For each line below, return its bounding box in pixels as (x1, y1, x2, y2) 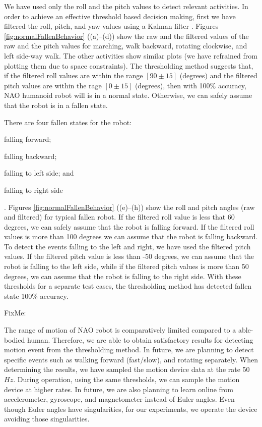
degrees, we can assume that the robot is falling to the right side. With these (4, 271, 241, 281)
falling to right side (4, 184, 63, 195)
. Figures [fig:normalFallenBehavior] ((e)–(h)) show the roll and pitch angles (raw (4, 201, 255, 212)
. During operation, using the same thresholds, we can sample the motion (13, 374, 240, 384)
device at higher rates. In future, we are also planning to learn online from (4, 384, 234, 394)
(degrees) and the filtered (179, 70, 257, 81)
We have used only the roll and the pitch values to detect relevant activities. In (4, 1, 248, 11)
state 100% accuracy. (4, 290, 69, 301)
